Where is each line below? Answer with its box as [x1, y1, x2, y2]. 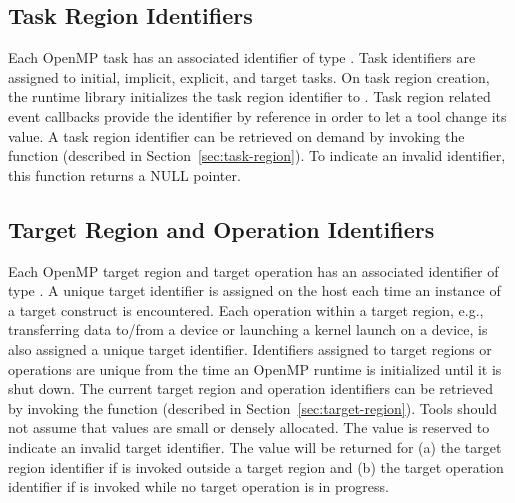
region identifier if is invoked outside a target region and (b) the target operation [8, 456, 504, 477]
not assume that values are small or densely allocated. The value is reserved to [8, 417, 490, 438]
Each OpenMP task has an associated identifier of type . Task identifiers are [8, 47, 476, 68]
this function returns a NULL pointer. [8, 164, 241, 185]
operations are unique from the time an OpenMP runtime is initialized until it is [8, 358, 502, 379]
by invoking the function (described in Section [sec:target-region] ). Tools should [8, 397, 497, 418]
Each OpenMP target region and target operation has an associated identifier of [8, 260, 499, 281]
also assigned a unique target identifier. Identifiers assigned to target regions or [8, 338, 492, 359]
